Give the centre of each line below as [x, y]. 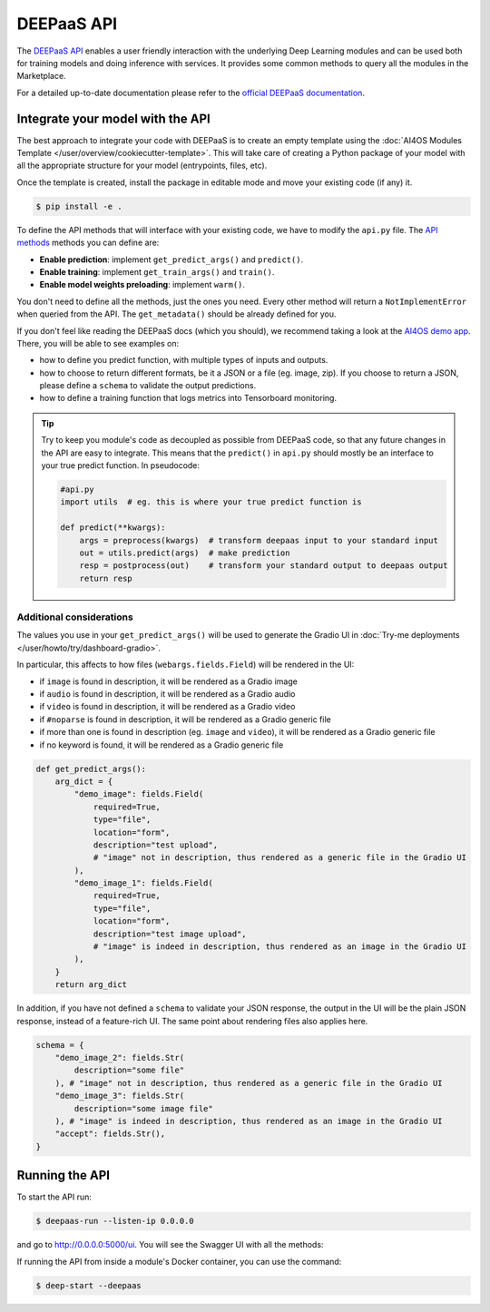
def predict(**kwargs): [113, 528]
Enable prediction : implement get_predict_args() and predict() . [171, 259]
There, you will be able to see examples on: [98, 343]
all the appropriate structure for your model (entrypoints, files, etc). [142, 166]
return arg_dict [91, 985]
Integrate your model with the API [113, 118]
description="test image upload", [170, 934]
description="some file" [129, 1070]
